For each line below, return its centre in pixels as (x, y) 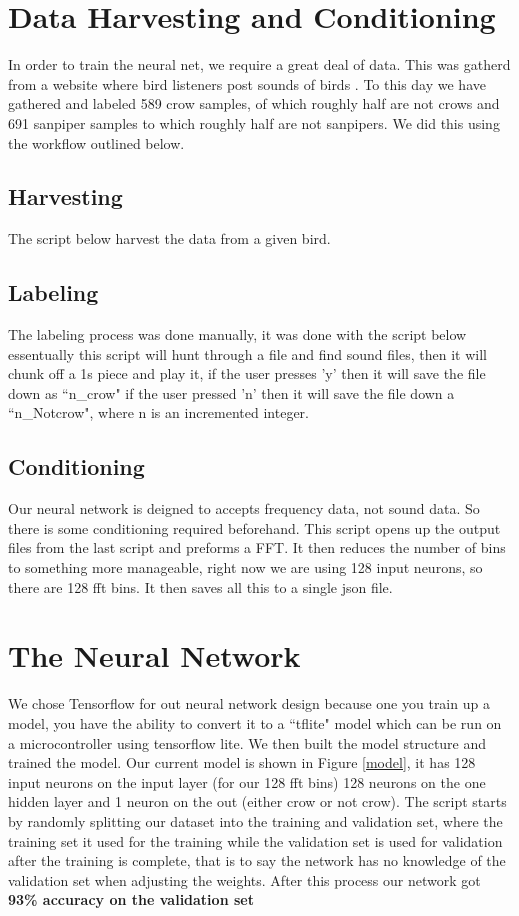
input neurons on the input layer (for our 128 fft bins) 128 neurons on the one (247, 781)
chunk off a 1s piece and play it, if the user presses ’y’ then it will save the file (247, 373)
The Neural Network (154, 655)
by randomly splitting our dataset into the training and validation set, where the (255, 820)
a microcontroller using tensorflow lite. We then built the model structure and (247, 742)
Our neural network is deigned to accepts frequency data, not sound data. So (244, 508)
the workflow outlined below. (96, 142)
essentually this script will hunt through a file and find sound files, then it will (247, 353)
